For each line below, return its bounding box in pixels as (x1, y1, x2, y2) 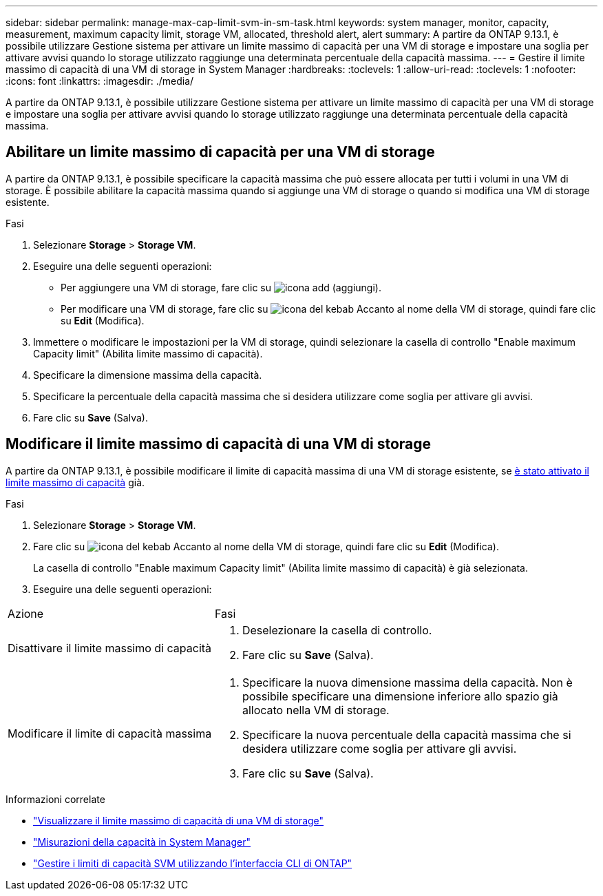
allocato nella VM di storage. (242, 702, 390, 717)
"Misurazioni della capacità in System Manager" (33, 835, 251, 848)
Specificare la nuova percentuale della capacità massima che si (242, 727, 571, 742)
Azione (8, 606, 44, 621)
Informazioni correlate (6, 793, 105, 805)
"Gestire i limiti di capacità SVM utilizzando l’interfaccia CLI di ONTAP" (33, 857, 352, 869)
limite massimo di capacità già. (6, 476, 145, 488)
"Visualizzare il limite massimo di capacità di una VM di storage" (33, 814, 324, 826)
